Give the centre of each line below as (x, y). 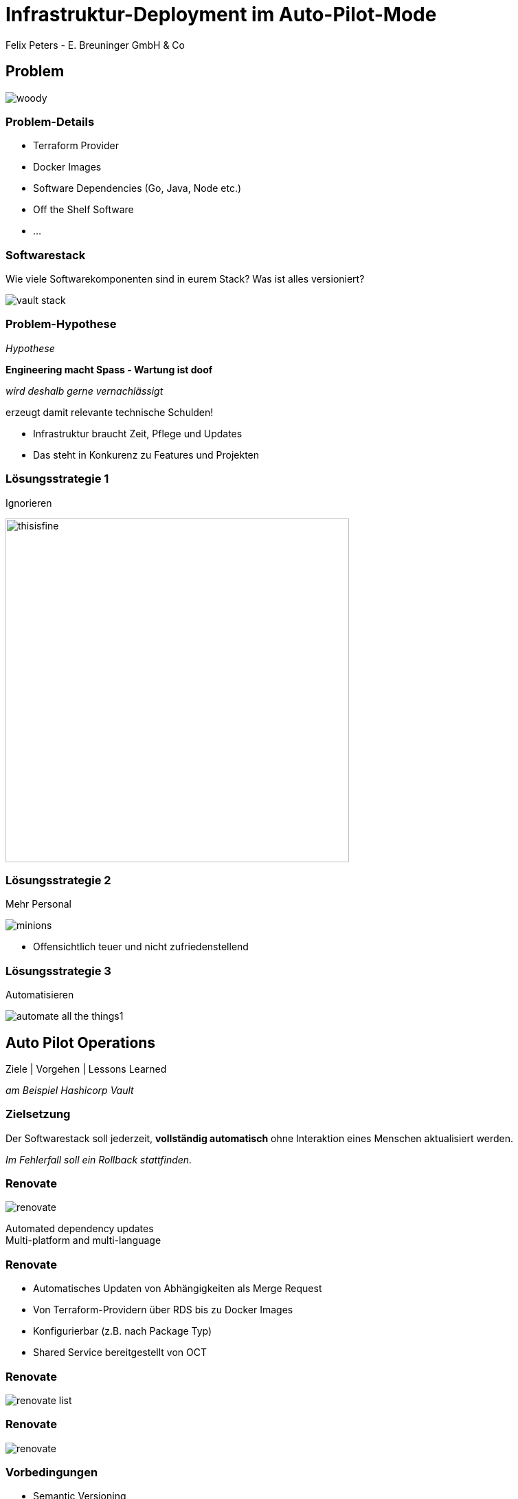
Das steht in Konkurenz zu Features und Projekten (146, 455)
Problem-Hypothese (61, 324)
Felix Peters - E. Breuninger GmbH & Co (95, 45)
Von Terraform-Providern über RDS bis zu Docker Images (163, 1310)
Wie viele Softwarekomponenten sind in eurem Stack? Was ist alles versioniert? (185, 279)
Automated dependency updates (80, 1229)
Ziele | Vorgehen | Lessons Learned (86, 1069)
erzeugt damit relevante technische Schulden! (110, 412)
